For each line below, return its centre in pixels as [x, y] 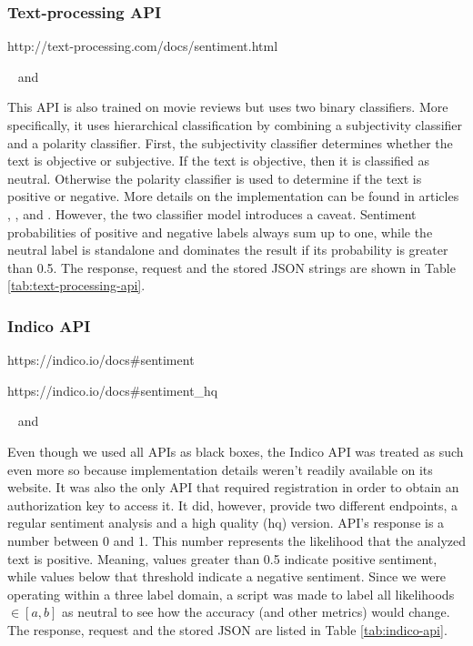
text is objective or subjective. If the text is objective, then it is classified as [219, 161]
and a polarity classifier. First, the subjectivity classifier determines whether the [230, 142]
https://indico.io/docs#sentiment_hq [113, 390]
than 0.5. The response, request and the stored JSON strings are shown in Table [231, 267]
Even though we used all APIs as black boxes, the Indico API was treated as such [236, 451]
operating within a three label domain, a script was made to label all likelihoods [231, 594]
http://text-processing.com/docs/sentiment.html [143, 46]
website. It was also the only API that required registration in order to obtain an [233, 487]
